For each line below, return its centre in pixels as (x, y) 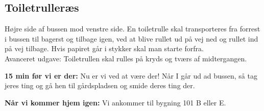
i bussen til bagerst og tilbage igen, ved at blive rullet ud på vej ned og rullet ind (131, 38)
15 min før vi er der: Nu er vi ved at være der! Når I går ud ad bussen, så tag (131, 75)
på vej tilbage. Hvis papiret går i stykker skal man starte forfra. (104, 48)
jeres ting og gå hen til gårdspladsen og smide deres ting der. (100, 85)
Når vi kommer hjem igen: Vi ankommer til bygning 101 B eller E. (115, 102)
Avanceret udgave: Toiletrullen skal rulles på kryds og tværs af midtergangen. (126, 58)
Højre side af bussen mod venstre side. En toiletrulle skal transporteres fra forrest (133, 29)
